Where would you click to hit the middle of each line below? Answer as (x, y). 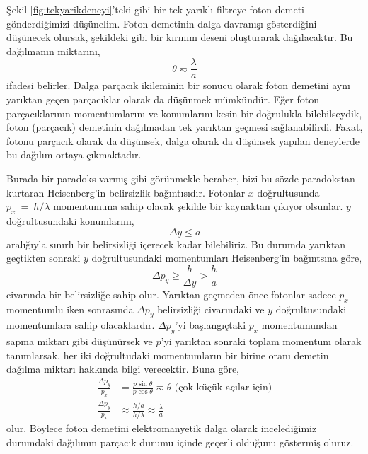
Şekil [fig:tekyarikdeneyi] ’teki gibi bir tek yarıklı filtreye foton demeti (156, 9)
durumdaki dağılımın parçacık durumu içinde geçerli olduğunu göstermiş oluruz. (180, 442)
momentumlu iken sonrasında (70, 309)
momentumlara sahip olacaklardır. (81, 325)
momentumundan (299, 325)
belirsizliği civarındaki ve (211, 309)
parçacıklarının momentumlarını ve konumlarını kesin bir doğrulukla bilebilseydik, (184, 113)
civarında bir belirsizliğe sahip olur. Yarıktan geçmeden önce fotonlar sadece (171, 294)
